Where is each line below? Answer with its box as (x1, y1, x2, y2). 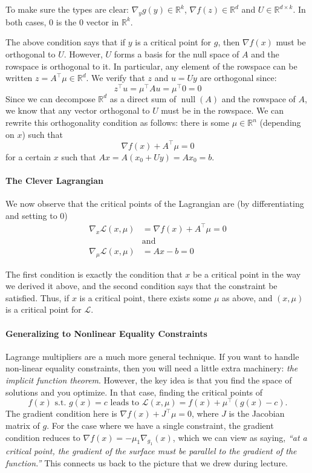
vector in (86, 15, 119, 28)
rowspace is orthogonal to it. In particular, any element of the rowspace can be (5, 59, 297, 72)
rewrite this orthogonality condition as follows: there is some (5, 116, 229, 129)
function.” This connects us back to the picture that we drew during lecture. (5, 456, 288, 469)
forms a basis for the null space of (114, 47, 239, 60)
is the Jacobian (229, 407, 285, 420)
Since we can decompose (5, 92, 96, 105)
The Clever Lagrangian (5, 174, 104, 186)
